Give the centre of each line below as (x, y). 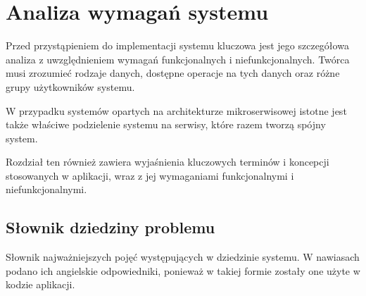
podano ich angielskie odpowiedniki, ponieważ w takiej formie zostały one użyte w (183, 270)
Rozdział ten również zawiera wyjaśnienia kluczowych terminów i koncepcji (168, 162)
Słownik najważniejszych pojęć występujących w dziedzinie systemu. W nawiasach (183, 257)
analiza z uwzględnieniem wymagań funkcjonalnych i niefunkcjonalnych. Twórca (178, 59)
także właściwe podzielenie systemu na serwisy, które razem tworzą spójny (166, 124)
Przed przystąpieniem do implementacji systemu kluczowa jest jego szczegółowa (177, 45)
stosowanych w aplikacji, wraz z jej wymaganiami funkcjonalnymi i (150, 175)
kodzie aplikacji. (40, 284)
